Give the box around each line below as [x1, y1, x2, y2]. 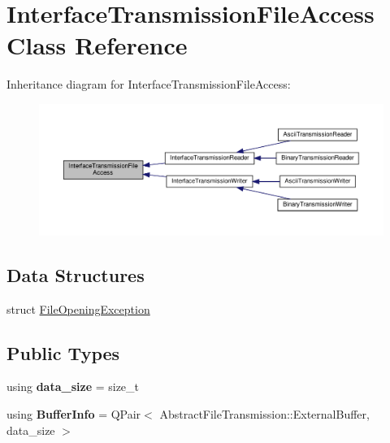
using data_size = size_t [6, 378, 140, 395]
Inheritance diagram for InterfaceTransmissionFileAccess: [6, 76, 291, 93]
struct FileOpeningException [6, 300, 150, 317]
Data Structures [6, 262, 145, 287]
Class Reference [6, 28, 188, 62]
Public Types [6, 340, 120, 365]
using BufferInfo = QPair [6, 405, 141, 422]
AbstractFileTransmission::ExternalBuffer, [159, 405, 370, 422]
